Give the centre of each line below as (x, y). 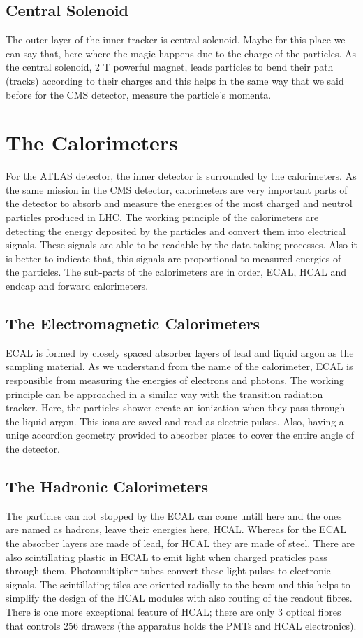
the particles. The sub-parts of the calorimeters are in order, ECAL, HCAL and (176, 272)
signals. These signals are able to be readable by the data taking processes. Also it (181, 244)
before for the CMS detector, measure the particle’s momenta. (139, 94)
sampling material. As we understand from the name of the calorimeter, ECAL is (179, 366)
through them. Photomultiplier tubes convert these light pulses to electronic (168, 570)
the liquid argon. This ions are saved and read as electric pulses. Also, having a (175, 421)
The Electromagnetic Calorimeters (133, 324)
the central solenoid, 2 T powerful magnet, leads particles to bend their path (170, 67)
